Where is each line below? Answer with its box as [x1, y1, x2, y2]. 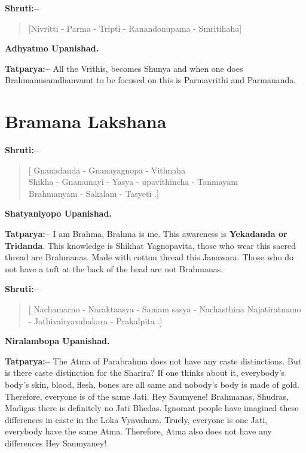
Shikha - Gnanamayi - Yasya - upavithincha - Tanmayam [28, 175, 238, 188]
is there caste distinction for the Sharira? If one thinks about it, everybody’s [5, 366, 285, 379]
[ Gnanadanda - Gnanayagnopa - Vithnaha [28, 163, 186, 176]
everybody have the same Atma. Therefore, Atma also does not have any [5, 425, 272, 437]
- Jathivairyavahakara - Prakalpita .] [28, 314, 163, 327]
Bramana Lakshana [5, 109, 167, 133]
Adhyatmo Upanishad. [5, 42, 99, 54]
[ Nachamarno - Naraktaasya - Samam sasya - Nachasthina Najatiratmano [28, 303, 301, 315]
